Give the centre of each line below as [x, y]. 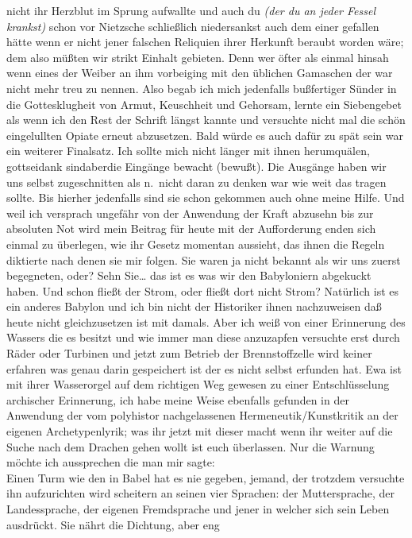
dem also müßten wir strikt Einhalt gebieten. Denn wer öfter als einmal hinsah [198, 57]
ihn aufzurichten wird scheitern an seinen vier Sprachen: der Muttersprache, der [201, 493]
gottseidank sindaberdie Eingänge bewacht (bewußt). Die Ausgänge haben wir [196, 166]
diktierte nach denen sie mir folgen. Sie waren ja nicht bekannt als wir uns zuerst [204, 259]
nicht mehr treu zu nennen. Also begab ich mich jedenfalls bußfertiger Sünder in [202, 88]
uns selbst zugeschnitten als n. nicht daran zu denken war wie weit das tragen [196, 182]
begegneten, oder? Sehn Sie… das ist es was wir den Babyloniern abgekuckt [189, 275]
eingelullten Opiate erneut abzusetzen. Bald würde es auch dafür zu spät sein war [205, 135]
